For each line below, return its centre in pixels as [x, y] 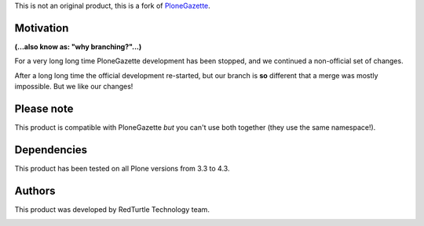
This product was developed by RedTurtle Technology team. [112, 209]
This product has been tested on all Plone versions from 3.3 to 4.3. [122, 168]
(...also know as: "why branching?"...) [78, 46]
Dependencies [51, 150]
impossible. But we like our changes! [74, 87]
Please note [44, 108]
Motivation [42, 28]
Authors [35, 190]
